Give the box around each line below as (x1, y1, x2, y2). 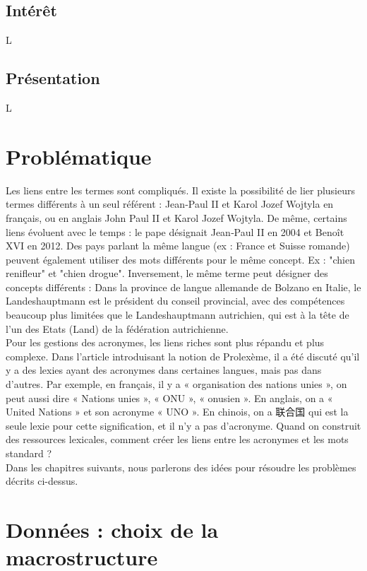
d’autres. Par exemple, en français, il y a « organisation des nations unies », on (6, 377, 347, 392)
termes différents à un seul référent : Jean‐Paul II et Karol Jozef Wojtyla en (6, 196, 334, 211)
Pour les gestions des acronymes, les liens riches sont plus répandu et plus (6, 335, 325, 350)
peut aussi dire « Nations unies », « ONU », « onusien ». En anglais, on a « (6, 390, 333, 405)
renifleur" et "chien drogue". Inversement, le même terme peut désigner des (6, 266, 328, 281)
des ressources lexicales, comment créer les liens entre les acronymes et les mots (6, 432, 349, 447)
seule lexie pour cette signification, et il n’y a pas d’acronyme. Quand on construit (6, 418, 361, 432)
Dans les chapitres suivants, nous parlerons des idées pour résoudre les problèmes (6, 459, 356, 474)
